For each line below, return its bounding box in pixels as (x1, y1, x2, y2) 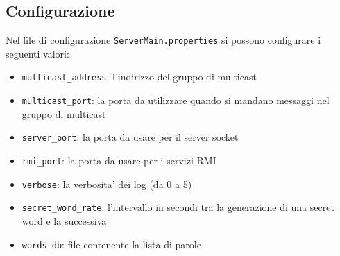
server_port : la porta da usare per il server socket (22, 130, 239, 144)
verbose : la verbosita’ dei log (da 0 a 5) (22, 176, 192, 191)
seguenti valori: (6, 46, 69, 60)
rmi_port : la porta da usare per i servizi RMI (22, 153, 216, 168)
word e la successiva (22, 213, 107, 228)
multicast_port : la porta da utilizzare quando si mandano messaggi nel (22, 93, 330, 108)
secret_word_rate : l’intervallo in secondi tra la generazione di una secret (22, 200, 334, 214)
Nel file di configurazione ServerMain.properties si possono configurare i (6, 33, 321, 47)
